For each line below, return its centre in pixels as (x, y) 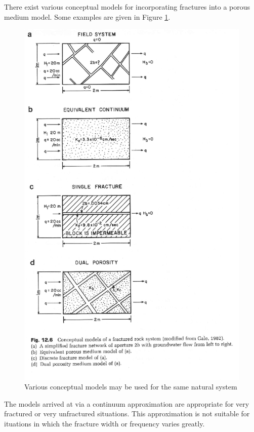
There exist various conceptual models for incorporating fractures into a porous (127, 7)
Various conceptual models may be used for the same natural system (131, 387)
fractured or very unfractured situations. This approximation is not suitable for (127, 414)
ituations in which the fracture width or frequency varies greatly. (104, 424)
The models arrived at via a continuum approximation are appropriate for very (127, 403)
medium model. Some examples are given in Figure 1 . (87, 16)
